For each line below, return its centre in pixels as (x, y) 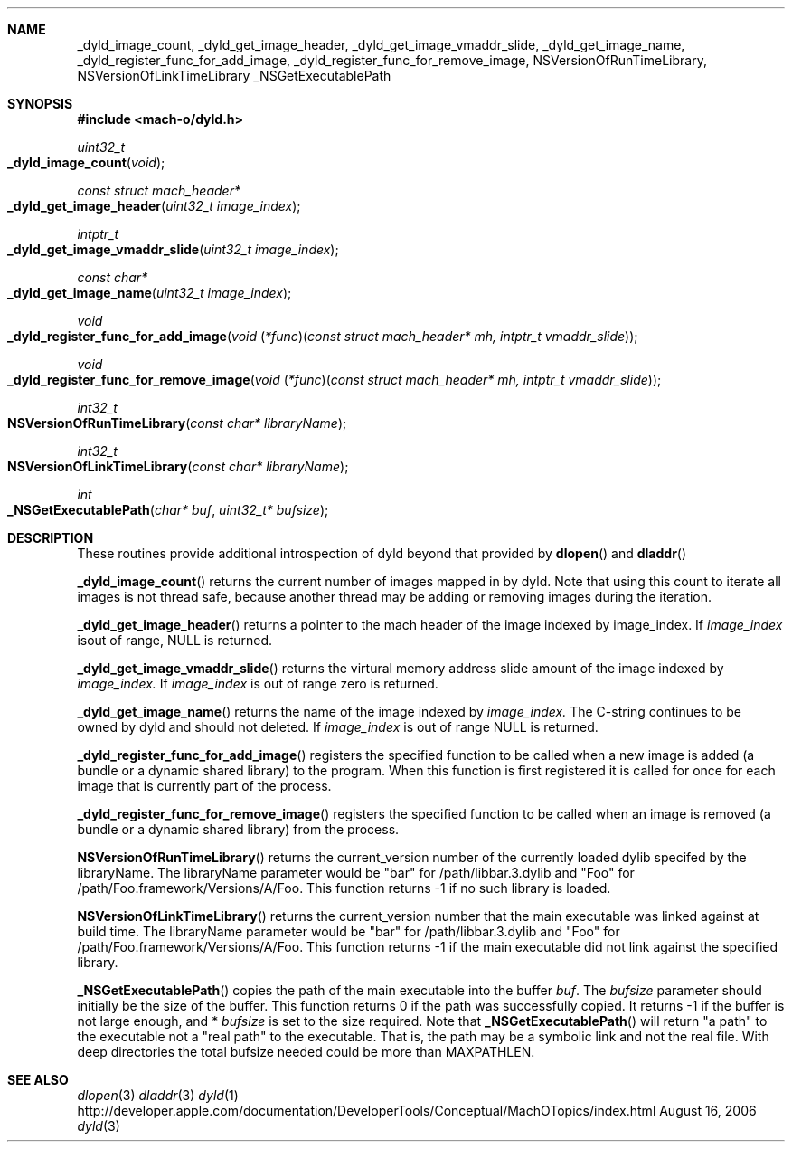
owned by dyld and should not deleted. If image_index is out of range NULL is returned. (338, 727)
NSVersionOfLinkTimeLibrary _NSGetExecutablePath (234, 76)
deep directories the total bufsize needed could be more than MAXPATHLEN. (306, 1052)
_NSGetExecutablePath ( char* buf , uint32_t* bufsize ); (168, 510)
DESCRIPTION (51, 538)
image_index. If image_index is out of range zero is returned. (258, 684)
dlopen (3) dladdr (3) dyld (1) (158, 1095)
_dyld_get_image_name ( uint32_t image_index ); (150, 293)
